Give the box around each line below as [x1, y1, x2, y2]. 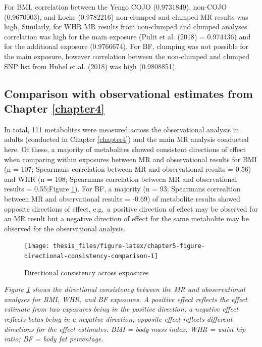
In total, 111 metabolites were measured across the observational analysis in [4, 124, 239, 134]
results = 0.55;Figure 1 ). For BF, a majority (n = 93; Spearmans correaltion [4, 183, 240, 194]
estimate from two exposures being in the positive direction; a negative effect [4, 304, 238, 314]
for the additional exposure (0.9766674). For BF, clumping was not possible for [4, 41, 249, 52]
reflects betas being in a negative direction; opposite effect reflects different [4, 313, 233, 324]
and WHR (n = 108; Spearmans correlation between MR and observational [4, 173, 237, 184]
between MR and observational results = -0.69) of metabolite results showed [4, 193, 240, 204]
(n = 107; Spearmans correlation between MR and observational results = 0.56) [4, 164, 251, 174]
